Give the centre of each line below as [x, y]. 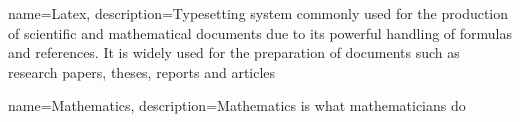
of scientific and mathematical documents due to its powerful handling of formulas [260, 32]
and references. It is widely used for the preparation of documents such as [234, 52]
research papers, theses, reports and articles [142, 71]
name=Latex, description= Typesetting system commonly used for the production [258, 13]
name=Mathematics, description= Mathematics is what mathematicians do [237, 105]
